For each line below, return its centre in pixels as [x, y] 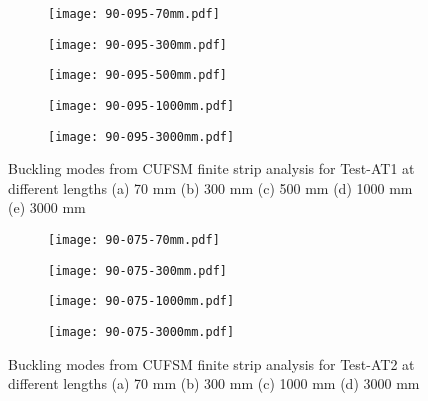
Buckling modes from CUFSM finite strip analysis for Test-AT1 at [211, 168]
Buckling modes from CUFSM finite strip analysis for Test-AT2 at [211, 363]
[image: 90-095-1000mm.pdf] [141, 105]
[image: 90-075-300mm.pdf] [137, 270]
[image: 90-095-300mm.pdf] [137, 44]
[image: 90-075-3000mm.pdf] [141, 332]
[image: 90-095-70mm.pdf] [134, 14]
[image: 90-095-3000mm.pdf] [141, 136]
